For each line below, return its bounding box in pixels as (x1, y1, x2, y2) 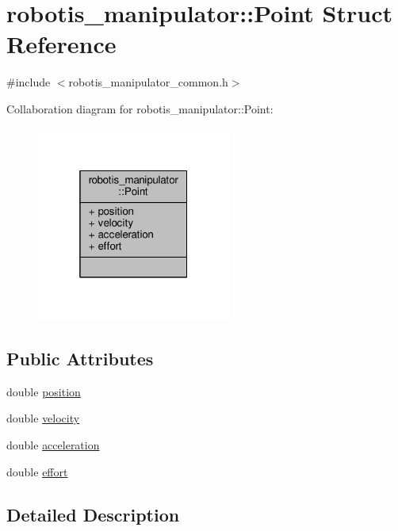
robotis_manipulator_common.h (68, 74, 228, 90)
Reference (6, 28, 117, 60)
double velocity (6, 410, 80, 426)
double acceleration (6, 437, 100, 453)
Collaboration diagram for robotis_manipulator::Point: (6, 100, 274, 117)
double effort (6, 463, 68, 479)
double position (6, 383, 81, 399)
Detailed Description (6, 502, 180, 526)
